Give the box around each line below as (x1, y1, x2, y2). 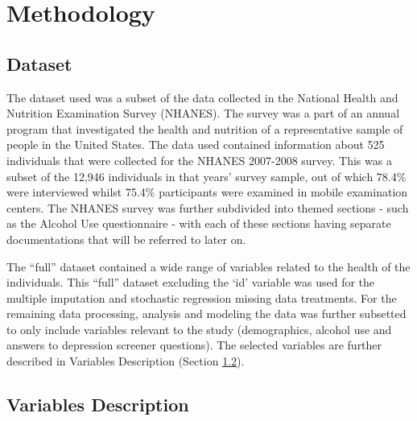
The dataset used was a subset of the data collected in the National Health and (6, 89, 398, 105)
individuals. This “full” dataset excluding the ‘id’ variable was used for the (6, 274, 375, 291)
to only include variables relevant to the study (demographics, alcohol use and (6, 320, 392, 337)
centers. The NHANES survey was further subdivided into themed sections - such (6, 199, 409, 216)
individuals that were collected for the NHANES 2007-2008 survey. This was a (6, 151, 392, 168)
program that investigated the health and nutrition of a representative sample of (6, 120, 403, 137)
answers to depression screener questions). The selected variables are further (6, 336, 382, 353)
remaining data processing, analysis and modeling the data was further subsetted (6, 305, 407, 322)
